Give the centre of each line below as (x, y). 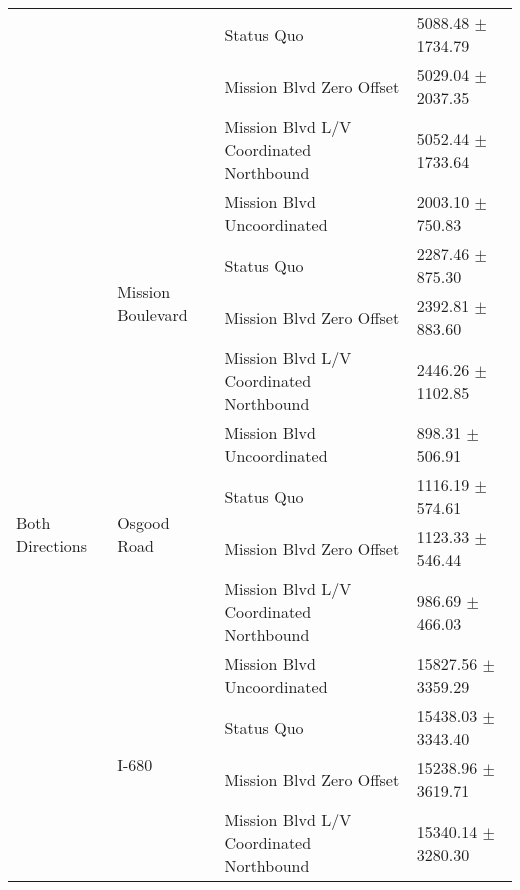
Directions (52, 545)
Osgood (143, 522)
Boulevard (152, 314)
